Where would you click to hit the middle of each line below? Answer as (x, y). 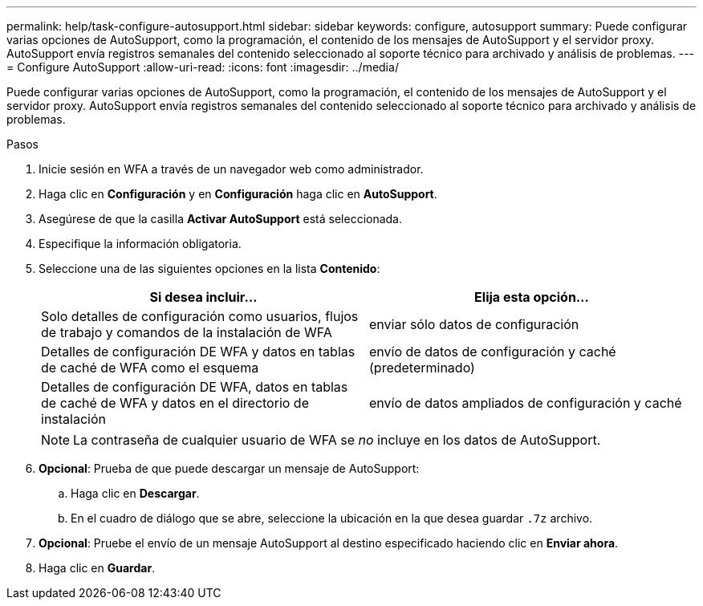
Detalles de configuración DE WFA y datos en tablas (198, 352)
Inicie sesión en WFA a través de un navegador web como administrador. (231, 169)
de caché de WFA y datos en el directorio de (175, 403)
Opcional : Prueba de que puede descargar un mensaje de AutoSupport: (229, 468)
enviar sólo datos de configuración (474, 324)
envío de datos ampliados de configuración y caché (526, 403)
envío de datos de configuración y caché (493, 352)
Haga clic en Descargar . (135, 493)
